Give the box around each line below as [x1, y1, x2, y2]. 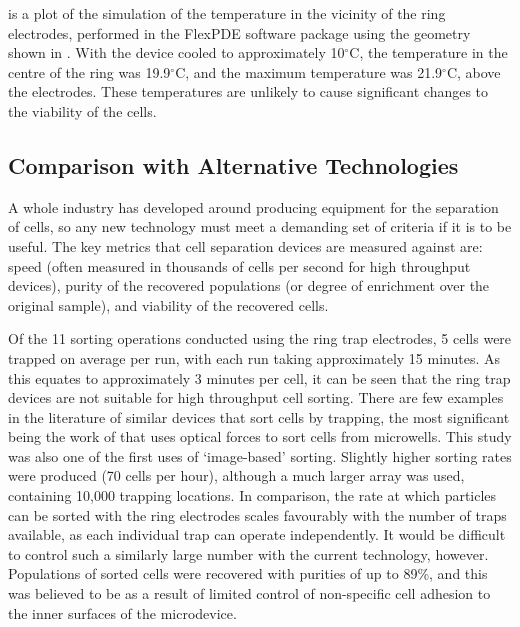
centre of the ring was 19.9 [8, 61, 171, 82]
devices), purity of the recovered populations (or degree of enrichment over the [8, 275, 490, 296]
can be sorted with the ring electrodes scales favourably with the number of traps [8, 504, 507, 525]
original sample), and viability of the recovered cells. [8, 294, 329, 315]
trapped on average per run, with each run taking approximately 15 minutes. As [8, 347, 500, 368]
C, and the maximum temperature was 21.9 [175, 61, 443, 82]
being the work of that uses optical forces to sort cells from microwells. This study [8, 426, 512, 447]
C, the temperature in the [349, 42, 508, 63]
